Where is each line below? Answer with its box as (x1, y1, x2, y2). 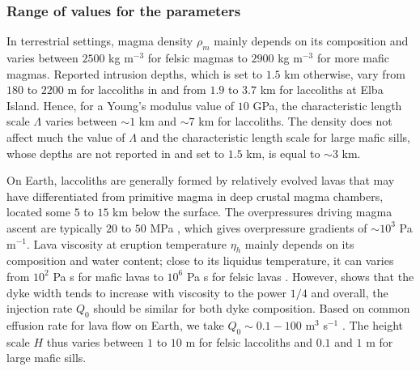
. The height (342, 316, 403, 333)
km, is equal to (246, 144, 320, 161)
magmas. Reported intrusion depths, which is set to (6, 65, 263, 82)
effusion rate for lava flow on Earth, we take (6, 316, 224, 333)
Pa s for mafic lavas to (53, 267, 163, 284)
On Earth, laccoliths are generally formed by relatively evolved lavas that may (6, 172, 395, 189)
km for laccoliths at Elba (260, 81, 384, 98)
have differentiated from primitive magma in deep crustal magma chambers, (6, 187, 384, 204)
